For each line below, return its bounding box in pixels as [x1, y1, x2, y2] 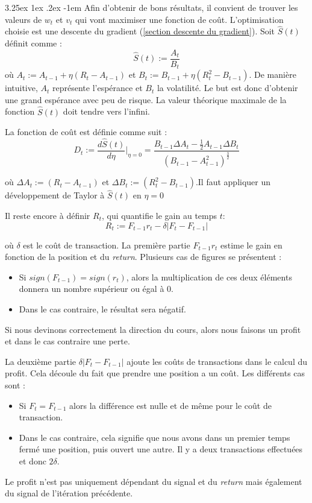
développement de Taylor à [5, 189, 105, 201]
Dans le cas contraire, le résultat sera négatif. [19, 302, 186, 315]
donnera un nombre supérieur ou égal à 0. [19, 282, 173, 295]
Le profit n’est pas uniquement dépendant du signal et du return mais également [5, 475, 302, 487]
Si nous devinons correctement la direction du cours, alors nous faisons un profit [5, 323, 301, 335]
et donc [19, 454, 46, 467]
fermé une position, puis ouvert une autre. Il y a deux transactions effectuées [19, 443, 303, 455]
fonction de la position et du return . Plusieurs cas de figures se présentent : [5, 250, 282, 263]
